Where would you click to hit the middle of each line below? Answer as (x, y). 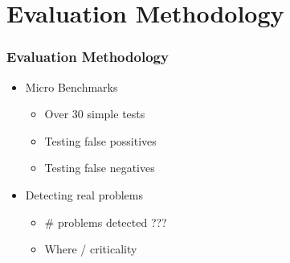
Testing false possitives (100, 140)
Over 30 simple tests (95, 114)
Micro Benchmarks (71, 86)
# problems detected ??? (106, 222)
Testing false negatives (100, 168)
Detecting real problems (84, 194)
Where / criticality (91, 249)
